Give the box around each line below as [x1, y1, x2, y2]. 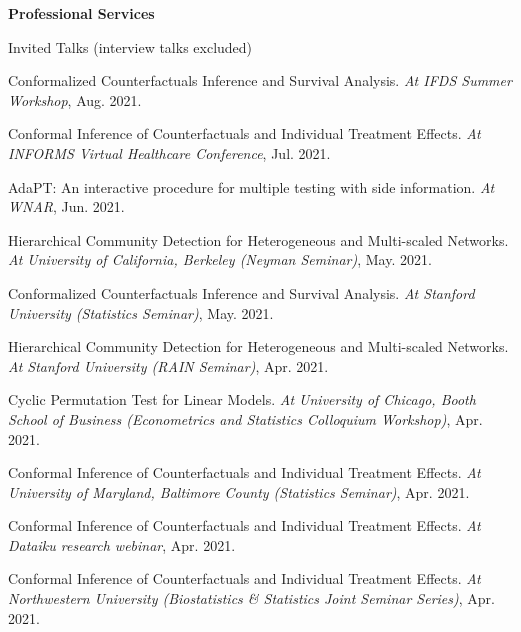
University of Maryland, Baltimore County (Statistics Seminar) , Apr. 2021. [8, 481, 470, 502]
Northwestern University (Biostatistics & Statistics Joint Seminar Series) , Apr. [8, 588, 495, 609]
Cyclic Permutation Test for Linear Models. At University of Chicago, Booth [8, 389, 476, 410]
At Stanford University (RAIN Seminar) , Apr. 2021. [8, 355, 329, 376]
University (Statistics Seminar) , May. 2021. [8, 302, 274, 323]
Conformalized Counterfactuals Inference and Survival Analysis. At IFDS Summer [8, 70, 512, 91]
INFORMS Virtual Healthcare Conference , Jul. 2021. [8, 142, 331, 163]
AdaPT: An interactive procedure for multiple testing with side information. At [8, 176, 495, 197]
